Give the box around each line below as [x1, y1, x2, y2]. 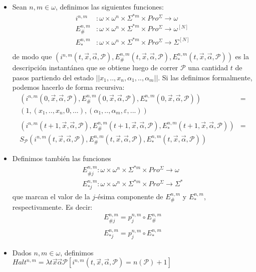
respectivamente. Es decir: [12, 201, 93, 212]
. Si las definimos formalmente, [158, 72, 252, 82]
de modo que [12, 51, 52, 62]
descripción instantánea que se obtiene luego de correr [12, 62, 178, 73]
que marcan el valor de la [12, 191, 90, 201]
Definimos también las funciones [12, 153, 111, 163]
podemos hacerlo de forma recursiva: [12, 82, 125, 92]
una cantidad [188, 62, 228, 73]
